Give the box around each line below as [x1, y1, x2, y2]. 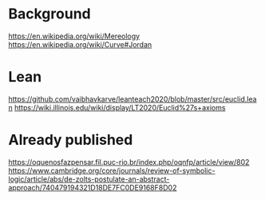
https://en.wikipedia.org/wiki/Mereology [8, 31, 140, 41]
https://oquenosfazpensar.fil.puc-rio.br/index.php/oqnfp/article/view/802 [8, 157, 250, 166]
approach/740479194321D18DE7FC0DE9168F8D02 [8, 182, 177, 192]
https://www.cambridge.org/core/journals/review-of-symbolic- [8, 166, 216, 175]
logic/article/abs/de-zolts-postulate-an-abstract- [8, 174, 170, 184]
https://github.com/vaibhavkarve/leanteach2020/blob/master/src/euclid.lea [8, 94, 257, 104]
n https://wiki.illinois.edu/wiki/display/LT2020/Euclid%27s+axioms [8, 102, 226, 112]
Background [8, 5, 91, 23]
